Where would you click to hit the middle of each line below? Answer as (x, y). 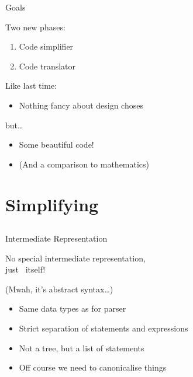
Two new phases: (35, 27)
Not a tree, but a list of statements (82, 348)
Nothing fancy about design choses (81, 105)
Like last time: (31, 85)
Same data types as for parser (73, 308)
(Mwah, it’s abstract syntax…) (59, 289)
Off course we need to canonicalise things (93, 367)
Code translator (47, 66)
